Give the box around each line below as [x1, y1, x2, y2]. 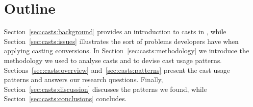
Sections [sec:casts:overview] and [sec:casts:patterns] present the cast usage [4, 64, 230, 75]
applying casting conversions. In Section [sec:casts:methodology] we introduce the [4, 45, 249, 56]
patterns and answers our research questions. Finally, [4, 74, 163, 85]
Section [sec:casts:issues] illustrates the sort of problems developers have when [4, 36, 239, 46]
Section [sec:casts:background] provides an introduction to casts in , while [4, 26, 227, 37]
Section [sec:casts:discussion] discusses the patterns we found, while [4, 84, 207, 94]
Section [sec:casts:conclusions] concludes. [4, 93, 127, 104]
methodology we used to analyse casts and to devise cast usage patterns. [4, 55, 222, 65]
